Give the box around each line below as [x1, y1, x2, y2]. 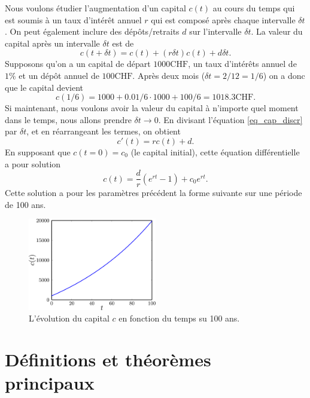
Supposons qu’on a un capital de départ [5, 57, 151, 70]
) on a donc [263, 69, 305, 81]
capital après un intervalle [5, 36, 100, 49]
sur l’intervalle [189, 25, 242, 38]
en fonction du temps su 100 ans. [118, 312, 240, 324]
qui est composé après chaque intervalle [151, 13, 296, 26]
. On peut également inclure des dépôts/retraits [5, 25, 180, 38]
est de [112, 36, 134, 49]
